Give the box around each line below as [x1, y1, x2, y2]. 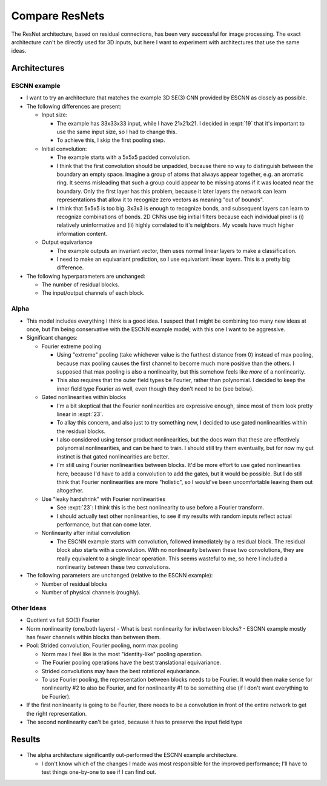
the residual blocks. [56, 428, 106, 435]
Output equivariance [41, 238, 93, 246]
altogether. [56, 487, 84, 494]
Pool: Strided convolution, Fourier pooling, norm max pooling [26, 642, 178, 649]
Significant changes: [26, 334, 78, 341]
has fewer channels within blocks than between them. [26, 634, 161, 641]
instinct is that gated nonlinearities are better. [56, 452, 170, 460]
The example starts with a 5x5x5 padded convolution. [56, 153, 191, 161]
